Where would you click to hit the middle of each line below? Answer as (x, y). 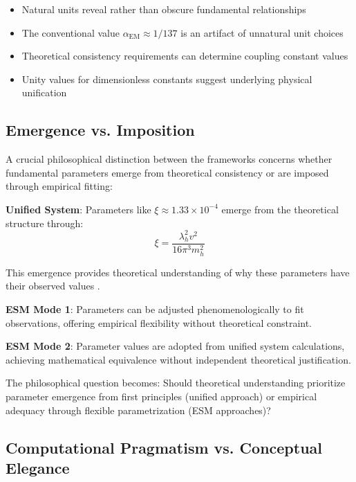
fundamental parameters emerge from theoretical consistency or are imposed (167, 172)
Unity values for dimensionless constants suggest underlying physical (167, 79)
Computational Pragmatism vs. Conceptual (164, 447)
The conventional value (71, 32)
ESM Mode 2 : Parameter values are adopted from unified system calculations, (175, 346)
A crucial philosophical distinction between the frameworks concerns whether (169, 159)
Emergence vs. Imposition (100, 130)
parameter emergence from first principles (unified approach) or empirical (161, 396)
